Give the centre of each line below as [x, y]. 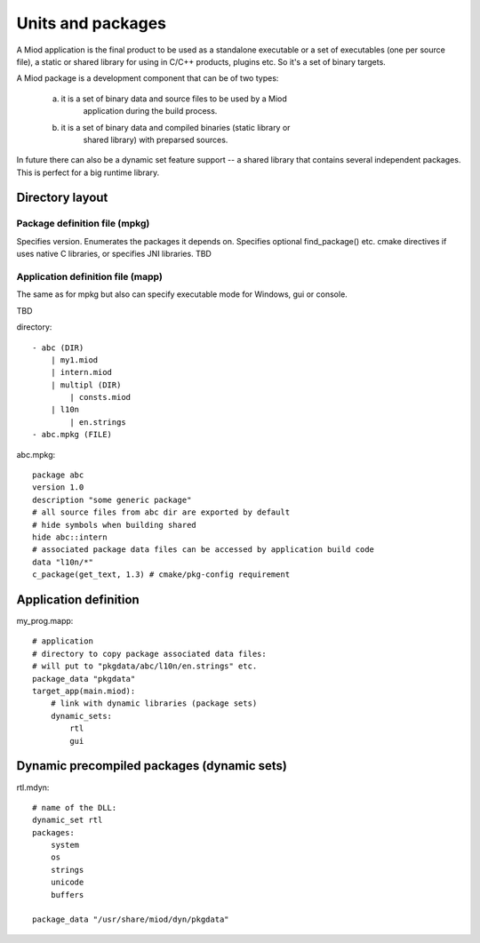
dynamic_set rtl [68, 820]
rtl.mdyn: [33, 787]
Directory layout [62, 198]
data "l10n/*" [63, 562]
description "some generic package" [112, 499]
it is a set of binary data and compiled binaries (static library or [176, 127]
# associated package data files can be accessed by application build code [204, 550]
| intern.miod [81, 372]
